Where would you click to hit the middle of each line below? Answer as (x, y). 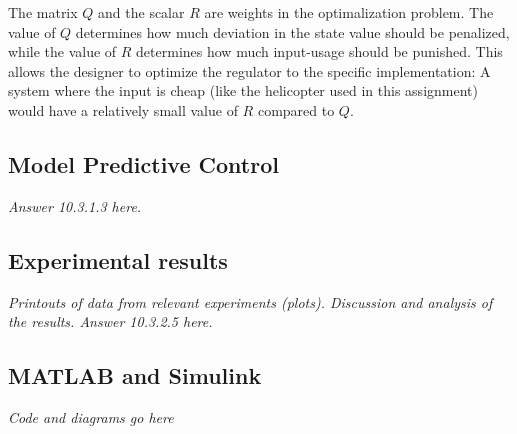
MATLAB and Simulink (135, 375)
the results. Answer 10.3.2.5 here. (110, 321)
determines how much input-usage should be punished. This (319, 51)
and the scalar (141, 12)
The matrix (43, 12)
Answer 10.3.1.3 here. (75, 205)
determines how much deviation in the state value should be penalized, (292, 31)
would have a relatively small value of (123, 109)
